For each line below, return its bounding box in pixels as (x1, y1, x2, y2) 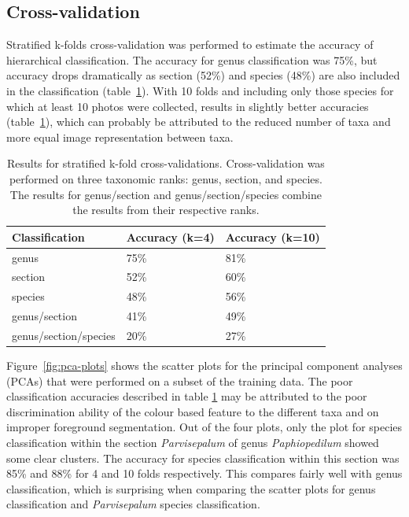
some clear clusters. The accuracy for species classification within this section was (6, 449, 400, 466)
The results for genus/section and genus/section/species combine (9, 186, 322, 202)
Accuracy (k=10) (225, 228, 320, 245)
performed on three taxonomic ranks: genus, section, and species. (9, 170, 322, 186)
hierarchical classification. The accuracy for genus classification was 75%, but (6, 51, 378, 68)
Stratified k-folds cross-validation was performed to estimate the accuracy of (6, 36, 374, 53)
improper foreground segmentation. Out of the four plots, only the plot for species (6, 419, 403, 435)
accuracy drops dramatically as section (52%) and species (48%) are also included (6, 67, 400, 83)
